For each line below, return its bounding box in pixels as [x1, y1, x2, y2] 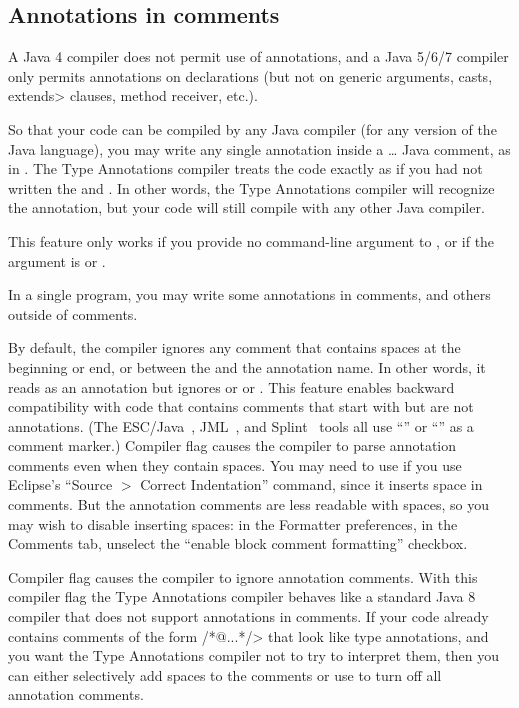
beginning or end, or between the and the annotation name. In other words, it [8, 356, 486, 377]
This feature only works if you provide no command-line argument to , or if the [8, 230, 495, 251]
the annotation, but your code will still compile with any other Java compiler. [8, 197, 485, 218]
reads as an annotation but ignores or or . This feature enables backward [8, 376, 455, 397]
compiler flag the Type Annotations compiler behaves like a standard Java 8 [8, 586, 476, 607]
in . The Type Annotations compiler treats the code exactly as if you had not [8, 158, 483, 179]
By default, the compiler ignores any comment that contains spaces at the [8, 337, 461, 358]
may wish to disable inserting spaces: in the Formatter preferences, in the [8, 513, 458, 534]
